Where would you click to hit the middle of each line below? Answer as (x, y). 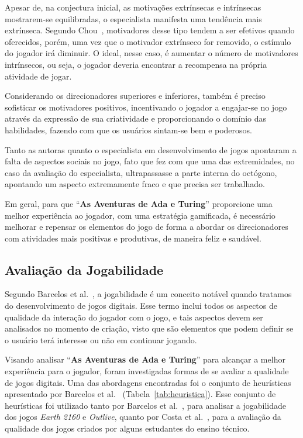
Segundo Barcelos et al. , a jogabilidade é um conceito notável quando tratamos (148, 294)
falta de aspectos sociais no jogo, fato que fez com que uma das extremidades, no (150, 161)
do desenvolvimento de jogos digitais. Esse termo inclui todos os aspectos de (141, 306)
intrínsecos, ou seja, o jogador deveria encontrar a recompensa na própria (136, 64)
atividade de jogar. (38, 76)
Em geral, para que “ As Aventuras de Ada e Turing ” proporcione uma (139, 203)
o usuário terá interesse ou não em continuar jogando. (101, 339)
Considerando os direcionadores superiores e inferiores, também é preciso (135, 96)
